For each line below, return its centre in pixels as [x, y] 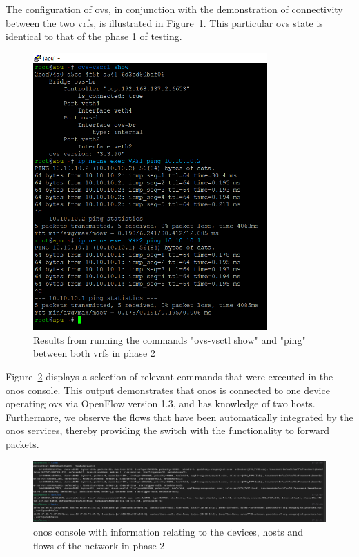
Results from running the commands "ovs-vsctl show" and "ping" [169, 339]
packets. [22, 444]
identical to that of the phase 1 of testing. [94, 36]
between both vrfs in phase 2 [94, 353]
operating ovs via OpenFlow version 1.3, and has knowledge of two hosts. [161, 403]
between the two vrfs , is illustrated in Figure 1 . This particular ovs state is [164, 22]
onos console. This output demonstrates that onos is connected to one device [168, 390]
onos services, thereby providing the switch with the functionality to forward [168, 430]
